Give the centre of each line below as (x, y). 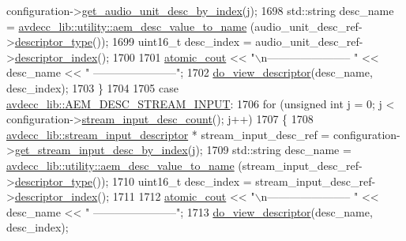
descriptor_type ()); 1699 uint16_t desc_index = (133, 41)
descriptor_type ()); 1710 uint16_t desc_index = (133, 181)
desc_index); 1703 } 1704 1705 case (92, 87)
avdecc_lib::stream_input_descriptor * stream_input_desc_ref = (168, 134)
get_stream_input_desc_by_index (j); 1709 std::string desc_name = (183, 150)
